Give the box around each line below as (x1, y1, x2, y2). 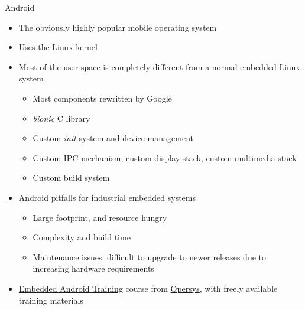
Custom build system (33, 171, 110, 184)
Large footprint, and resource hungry (33, 211, 167, 223)
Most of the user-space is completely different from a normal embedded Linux (18, 60, 300, 73)
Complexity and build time (33, 231, 131, 243)
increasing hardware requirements (33, 262, 154, 275)
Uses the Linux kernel (18, 41, 98, 53)
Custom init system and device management (33, 132, 193, 144)
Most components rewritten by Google (33, 92, 172, 104)
